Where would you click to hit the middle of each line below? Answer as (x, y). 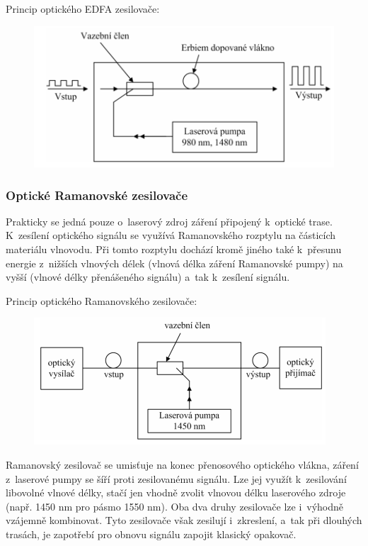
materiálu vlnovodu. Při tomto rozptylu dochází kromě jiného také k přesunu (174, 249)
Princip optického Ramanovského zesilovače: (102, 300)
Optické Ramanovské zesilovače (97, 195)
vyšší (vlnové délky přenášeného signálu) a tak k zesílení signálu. (148, 277)
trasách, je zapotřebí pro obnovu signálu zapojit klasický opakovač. (151, 534)
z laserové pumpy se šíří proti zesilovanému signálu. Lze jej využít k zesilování (176, 478)
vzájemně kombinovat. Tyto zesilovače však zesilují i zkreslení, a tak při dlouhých (184, 520)
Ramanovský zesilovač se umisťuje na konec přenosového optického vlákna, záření (182, 465)
